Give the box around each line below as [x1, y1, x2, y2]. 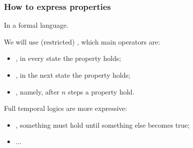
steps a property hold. [68, 86, 135, 97]
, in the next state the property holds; [15, 70, 130, 80]
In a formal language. [4, 20, 69, 30]
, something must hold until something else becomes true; [15, 119, 190, 130]
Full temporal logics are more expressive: [4, 103, 127, 113]
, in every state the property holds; [15, 53, 121, 63]
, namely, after [15, 86, 60, 97]
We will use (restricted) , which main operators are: [4, 36, 160, 47]
